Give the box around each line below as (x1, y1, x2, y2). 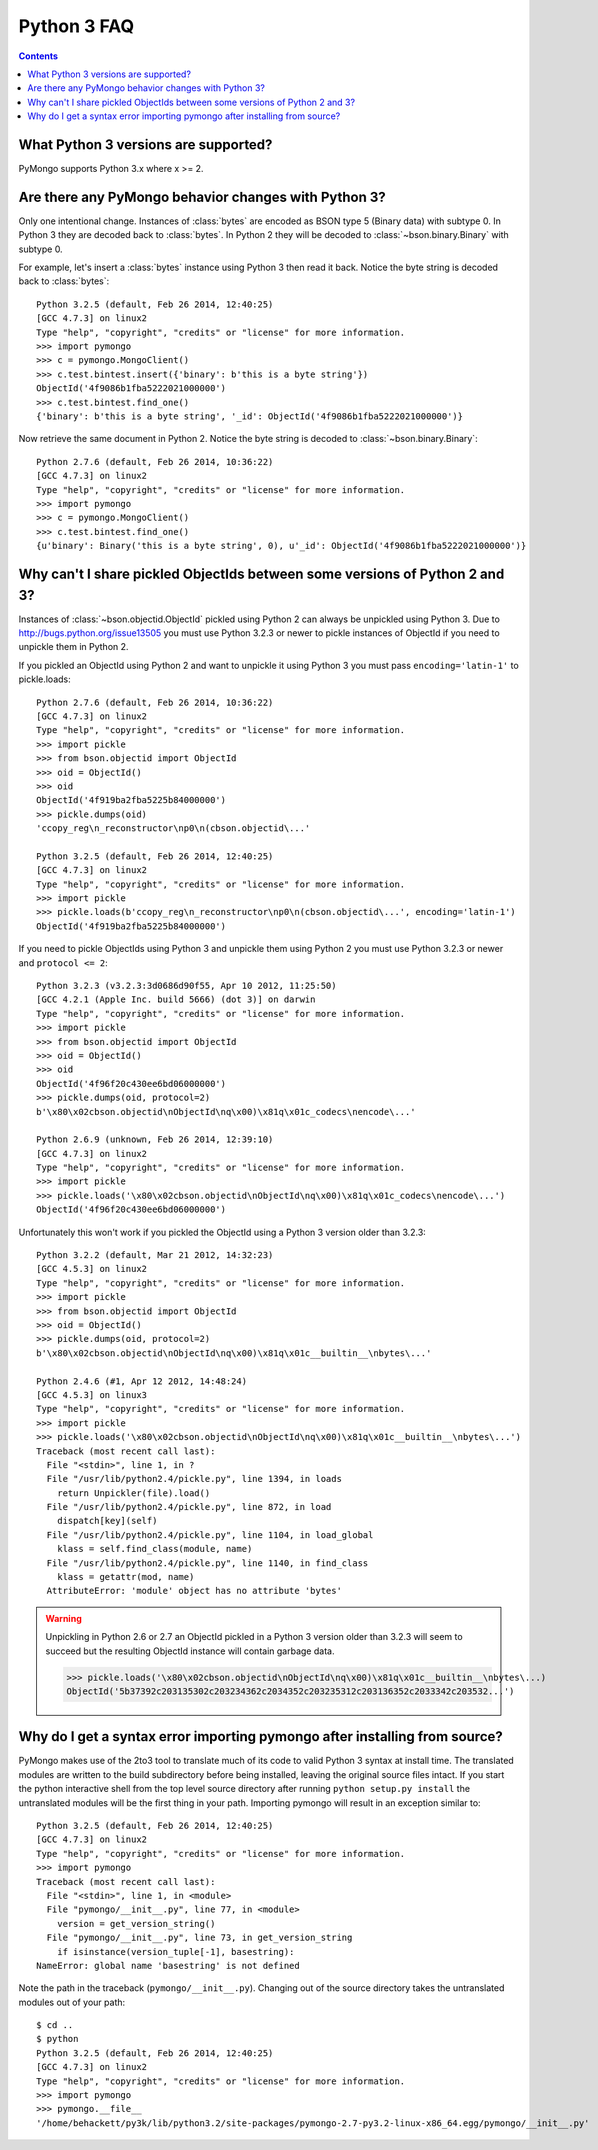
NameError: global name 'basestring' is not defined (36, 1960, 300, 1971)
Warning (45, 1612, 82, 1624)
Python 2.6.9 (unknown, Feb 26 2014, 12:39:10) (36, 1134, 274, 1145)
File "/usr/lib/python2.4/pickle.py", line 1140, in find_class (46, 1557, 369, 1569)
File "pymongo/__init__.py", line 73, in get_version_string (46, 1932, 353, 1944)
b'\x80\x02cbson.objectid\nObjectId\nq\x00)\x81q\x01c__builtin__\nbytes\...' (36, 1347, 432, 1359)
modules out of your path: (18, 1996, 126, 2008)
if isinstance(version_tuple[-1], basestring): (56, 1946, 295, 1957)
